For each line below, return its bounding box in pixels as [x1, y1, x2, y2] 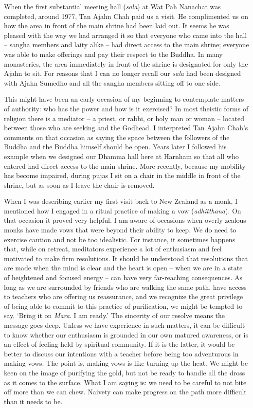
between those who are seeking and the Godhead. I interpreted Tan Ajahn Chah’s [4, 123, 248, 133]
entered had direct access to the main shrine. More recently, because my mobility [4, 160, 246, 171]
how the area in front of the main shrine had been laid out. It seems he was [4, 20, 229, 31]
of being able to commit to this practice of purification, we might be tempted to [4, 301, 243, 311]
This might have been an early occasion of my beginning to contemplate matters [4, 94, 244, 104]
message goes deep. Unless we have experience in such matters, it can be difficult [4, 320, 245, 330]
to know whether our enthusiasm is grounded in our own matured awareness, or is [4, 329, 248, 339]
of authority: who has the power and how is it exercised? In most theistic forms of [4, 103, 249, 113]
